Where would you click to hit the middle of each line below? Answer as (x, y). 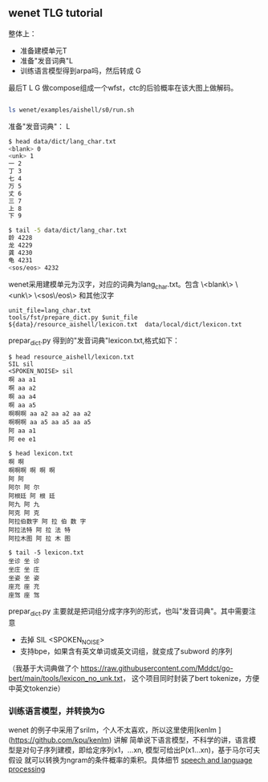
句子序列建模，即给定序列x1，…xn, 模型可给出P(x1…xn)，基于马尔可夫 (145, 750)
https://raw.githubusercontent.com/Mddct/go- (157, 668)
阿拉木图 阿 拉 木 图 (39, 539)
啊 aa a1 (22, 380)
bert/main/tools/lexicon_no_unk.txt (65, 678)
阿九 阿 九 (24, 504)
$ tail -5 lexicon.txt (46, 553)
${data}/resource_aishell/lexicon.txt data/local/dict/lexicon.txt (125, 325)
